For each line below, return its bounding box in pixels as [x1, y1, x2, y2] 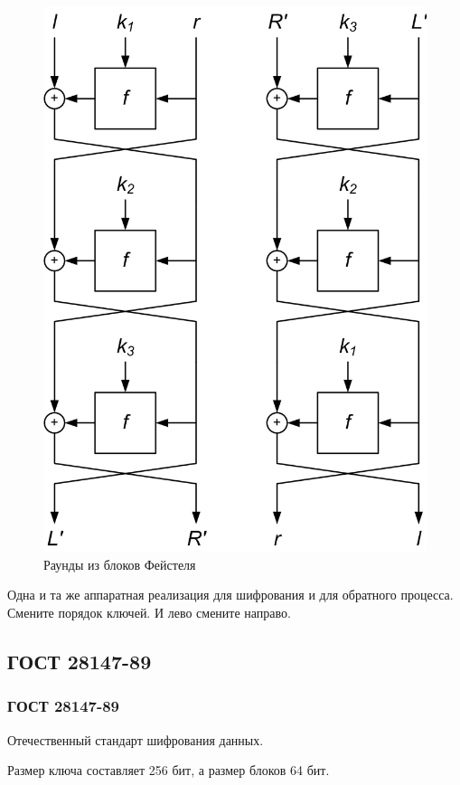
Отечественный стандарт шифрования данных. [7, 730, 264, 749]
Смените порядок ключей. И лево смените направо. [7, 602, 291, 621]
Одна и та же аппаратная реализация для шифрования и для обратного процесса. [7, 585, 454, 604]
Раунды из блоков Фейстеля [43, 554, 196, 573]
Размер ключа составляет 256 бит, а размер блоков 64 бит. [7, 761, 330, 780]
